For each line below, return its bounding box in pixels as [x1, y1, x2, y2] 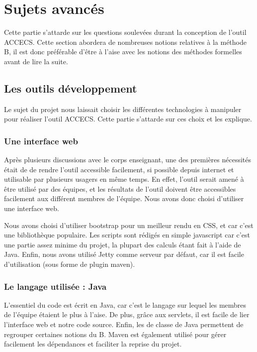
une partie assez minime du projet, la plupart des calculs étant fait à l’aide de [4, 239, 241, 249]
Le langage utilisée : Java [4, 280, 107, 292]
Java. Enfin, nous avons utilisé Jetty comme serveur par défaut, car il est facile [4, 249, 244, 259]
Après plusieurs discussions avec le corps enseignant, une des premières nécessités [4, 154, 252, 165]
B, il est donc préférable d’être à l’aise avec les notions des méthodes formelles [4, 46, 242, 57]
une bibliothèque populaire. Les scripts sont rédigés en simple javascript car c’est [4, 230, 250, 240]
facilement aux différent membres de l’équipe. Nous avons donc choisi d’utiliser [4, 193, 244, 204]
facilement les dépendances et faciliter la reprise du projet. [4, 339, 182, 349]
